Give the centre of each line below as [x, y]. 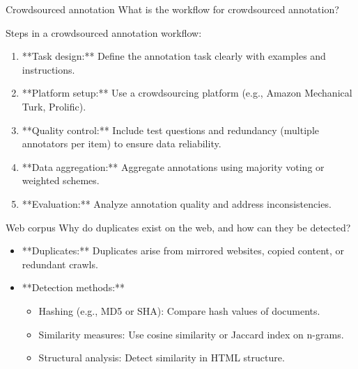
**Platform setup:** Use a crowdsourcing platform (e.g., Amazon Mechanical [187, 93]
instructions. [48, 69]
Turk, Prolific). [54, 106]
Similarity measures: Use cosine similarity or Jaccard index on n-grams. [191, 334]
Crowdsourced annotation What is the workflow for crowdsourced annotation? [172, 9]
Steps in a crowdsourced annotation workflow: [104, 32]
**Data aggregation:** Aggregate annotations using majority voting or [173, 166]
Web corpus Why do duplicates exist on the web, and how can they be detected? [178, 227]
